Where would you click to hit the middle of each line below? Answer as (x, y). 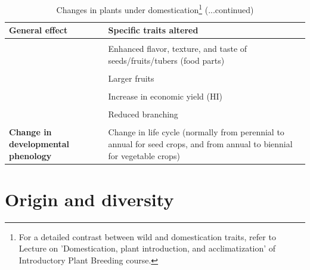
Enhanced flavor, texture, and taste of (178, 49)
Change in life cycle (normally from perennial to (196, 132)
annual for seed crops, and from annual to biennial (200, 143)
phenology (30, 155)
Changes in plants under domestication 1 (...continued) (155, 9)
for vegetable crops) (144, 155)
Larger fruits (131, 78)
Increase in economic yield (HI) (165, 96)
